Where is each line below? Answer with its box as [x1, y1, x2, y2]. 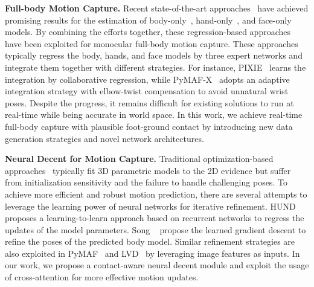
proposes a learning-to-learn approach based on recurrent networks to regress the [5, 211, 304, 224]
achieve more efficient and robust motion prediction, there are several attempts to [5, 187, 307, 200]
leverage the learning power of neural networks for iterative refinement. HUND [5, 199, 296, 212]
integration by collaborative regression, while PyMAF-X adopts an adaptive [5, 73, 290, 85]
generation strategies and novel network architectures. [5, 132, 204, 144]
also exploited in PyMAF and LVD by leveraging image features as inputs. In [5, 247, 300, 259]
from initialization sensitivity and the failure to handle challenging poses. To [5, 176, 287, 189]
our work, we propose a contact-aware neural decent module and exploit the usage [5, 259, 309, 271]
